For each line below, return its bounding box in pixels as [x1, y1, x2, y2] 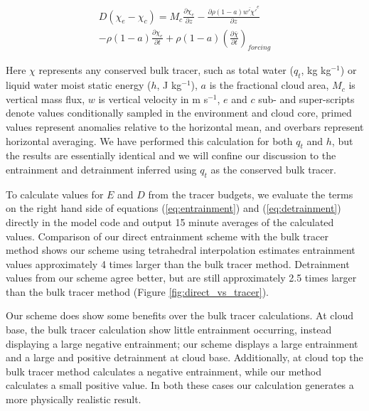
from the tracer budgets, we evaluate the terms [148, 186, 353, 201]
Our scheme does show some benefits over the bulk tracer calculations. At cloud [6, 308, 354, 323]
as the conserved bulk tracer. [210, 161, 336, 176]
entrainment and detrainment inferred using [6, 161, 197, 176]
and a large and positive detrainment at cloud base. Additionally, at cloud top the [6, 350, 363, 365]
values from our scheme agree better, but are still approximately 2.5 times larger [6, 270, 357, 285]
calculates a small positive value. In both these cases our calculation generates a [6, 378, 354, 393]
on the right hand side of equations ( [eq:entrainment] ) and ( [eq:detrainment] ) [6, 201, 341, 215]
